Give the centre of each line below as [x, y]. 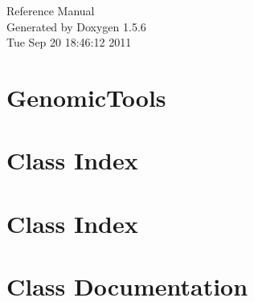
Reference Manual [51, 10]
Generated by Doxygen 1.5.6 [76, 26]
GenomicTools [86, 97]
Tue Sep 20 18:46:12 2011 [69, 42]
